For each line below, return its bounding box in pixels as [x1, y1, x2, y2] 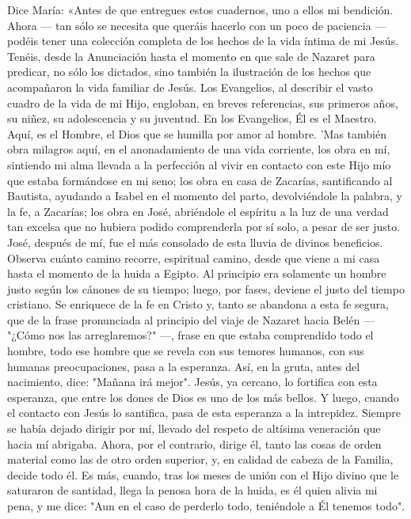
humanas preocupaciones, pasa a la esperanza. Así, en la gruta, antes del [7, 358, 360, 374]
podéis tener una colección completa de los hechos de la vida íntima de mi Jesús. [7, 32, 399, 49]
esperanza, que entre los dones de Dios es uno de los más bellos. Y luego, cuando [7, 388, 399, 405]
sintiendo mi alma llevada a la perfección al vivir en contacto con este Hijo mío [7, 156, 391, 172]
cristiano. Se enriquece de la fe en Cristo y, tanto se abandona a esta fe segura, [7, 296, 389, 313]
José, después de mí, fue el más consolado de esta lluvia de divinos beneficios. [7, 233, 383, 250]
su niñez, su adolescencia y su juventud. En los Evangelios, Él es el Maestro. [7, 110, 377, 127]
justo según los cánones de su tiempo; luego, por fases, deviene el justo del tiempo [7, 280, 405, 297]
